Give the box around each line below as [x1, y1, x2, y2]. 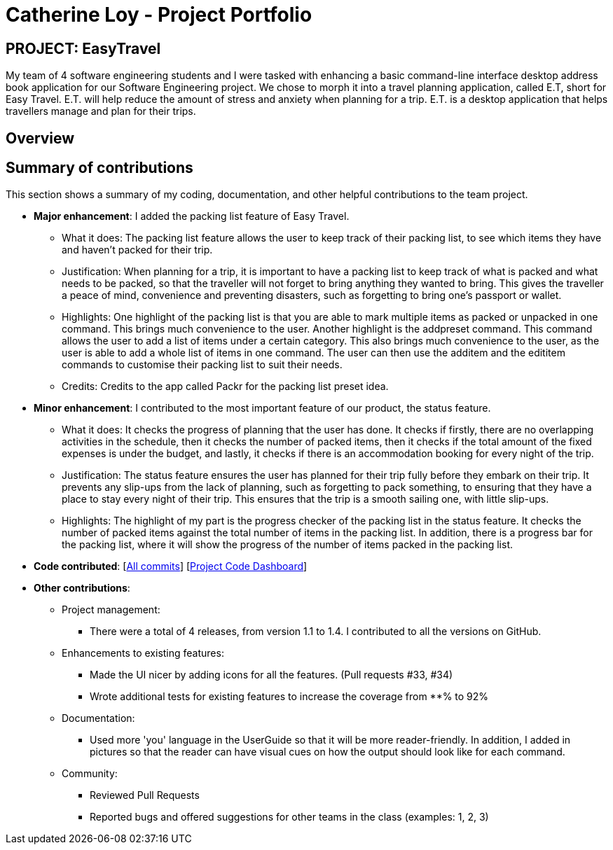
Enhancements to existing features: [62, 647, 224, 660]
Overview [6, 129, 75, 147]
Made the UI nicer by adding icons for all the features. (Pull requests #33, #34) [90, 669, 453, 681]
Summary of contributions [6, 159, 193, 177]
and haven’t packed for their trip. [62, 244, 213, 256]
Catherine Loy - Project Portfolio [6, 3, 312, 27]
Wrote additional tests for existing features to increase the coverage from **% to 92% [90, 690, 489, 703]
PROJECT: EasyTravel [6, 39, 161, 57]
